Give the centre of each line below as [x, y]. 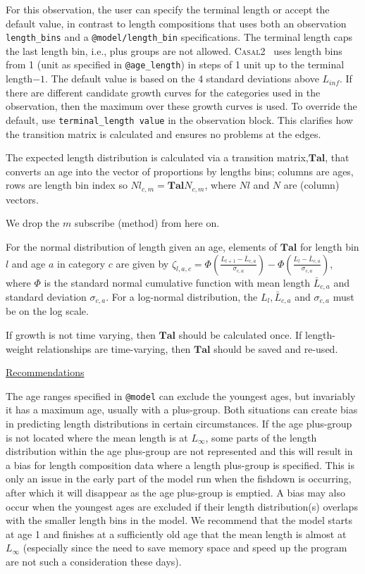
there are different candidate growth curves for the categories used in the [163, 92]
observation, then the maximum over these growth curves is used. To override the [181, 106]
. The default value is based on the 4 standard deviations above [182, 79]
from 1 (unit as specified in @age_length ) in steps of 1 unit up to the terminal [175, 64]
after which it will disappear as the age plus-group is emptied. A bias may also [176, 493]
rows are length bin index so [67, 185]
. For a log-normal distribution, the [182, 297]
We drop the [33, 223]
